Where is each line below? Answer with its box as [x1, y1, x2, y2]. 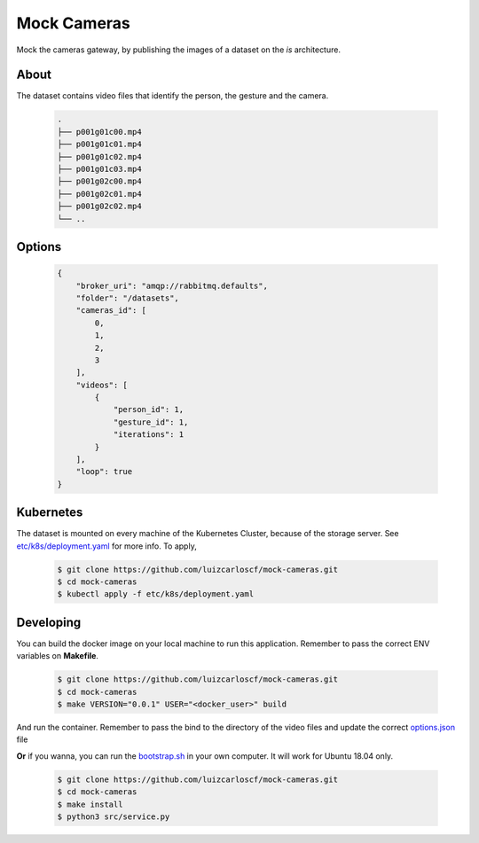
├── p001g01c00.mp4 [57, 127, 142, 137]
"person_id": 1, [113, 404, 185, 415]
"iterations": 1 [113, 430, 185, 440]
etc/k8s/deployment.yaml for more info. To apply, [16, 541, 197, 551]
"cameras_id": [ [75, 306, 146, 316]
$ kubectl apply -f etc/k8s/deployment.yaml [57, 589, 255, 599]
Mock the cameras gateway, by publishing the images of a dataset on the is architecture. [16, 44, 342, 55]
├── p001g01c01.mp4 [57, 139, 142, 150]
